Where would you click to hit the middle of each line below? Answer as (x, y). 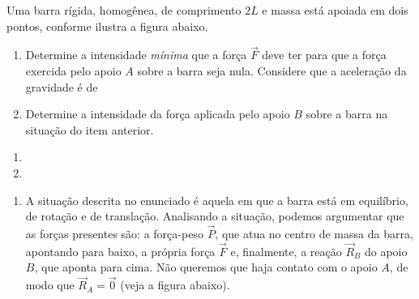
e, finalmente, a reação (286, 251)
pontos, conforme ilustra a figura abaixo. (107, 26)
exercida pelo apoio (73, 70)
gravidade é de (62, 86)
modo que (50, 285)
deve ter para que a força (324, 55)
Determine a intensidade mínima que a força (136, 55)
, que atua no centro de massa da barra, (314, 233)
